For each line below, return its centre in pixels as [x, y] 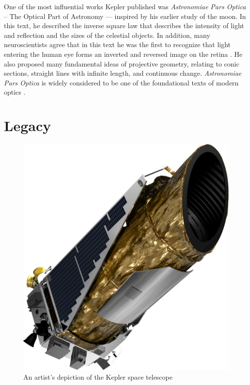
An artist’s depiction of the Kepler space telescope [98, 377]
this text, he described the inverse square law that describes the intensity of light [124, 25]
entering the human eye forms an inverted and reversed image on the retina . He [123, 54]
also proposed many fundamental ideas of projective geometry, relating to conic [122, 63]
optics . [15, 92]
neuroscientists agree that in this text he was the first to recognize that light [117, 44]
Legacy [28, 126]
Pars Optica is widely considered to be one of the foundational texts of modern [121, 82]
